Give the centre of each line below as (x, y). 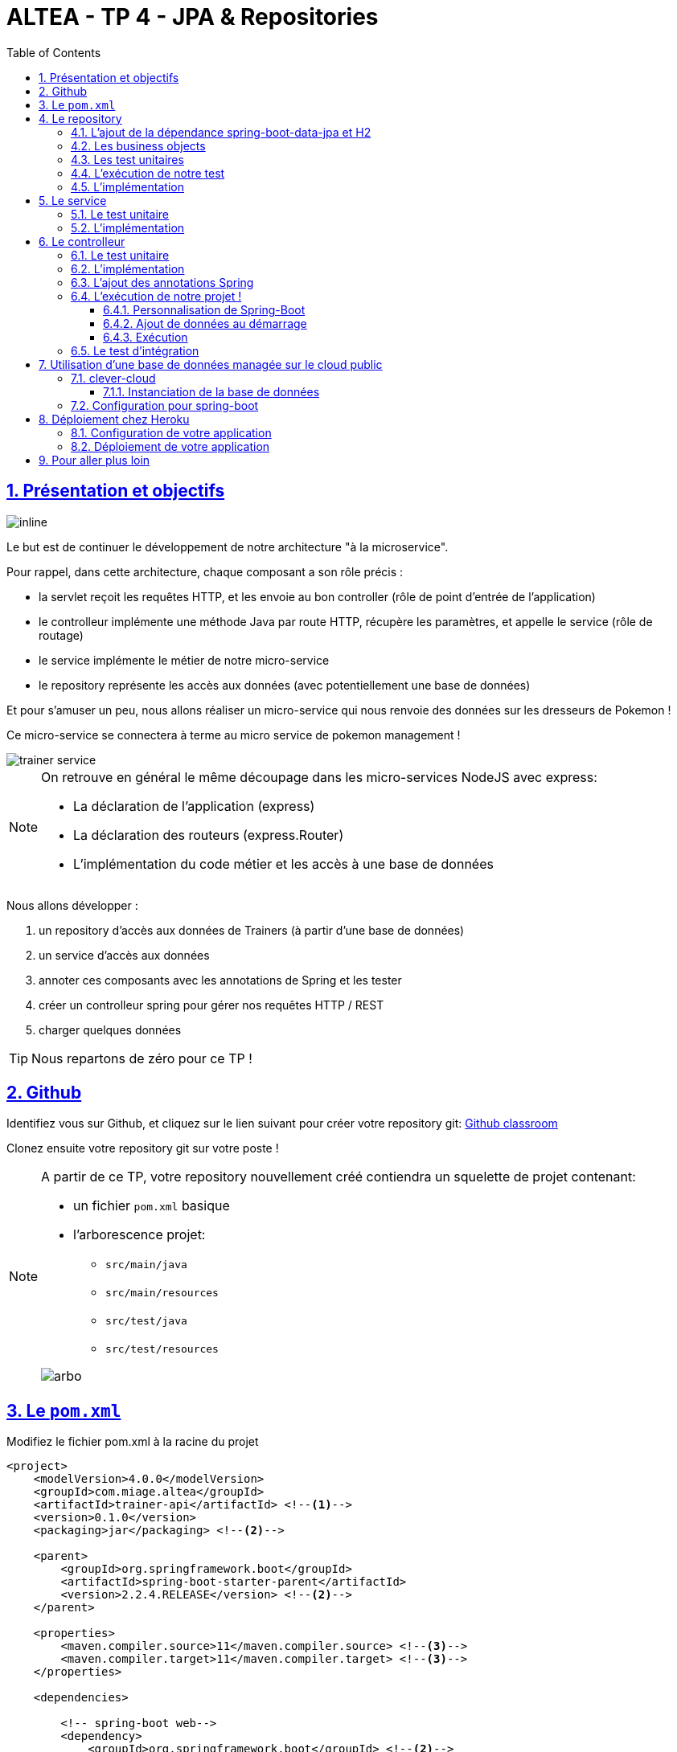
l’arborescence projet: (140, 1235)
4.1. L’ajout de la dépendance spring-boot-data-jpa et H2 (221, 132)
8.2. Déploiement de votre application (170, 446)
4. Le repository (80, 118)
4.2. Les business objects (138, 145)
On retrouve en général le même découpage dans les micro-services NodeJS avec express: (319, 777)
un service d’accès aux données (124, 955)
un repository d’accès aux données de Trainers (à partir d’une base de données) (252, 930)
